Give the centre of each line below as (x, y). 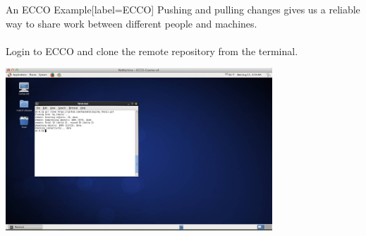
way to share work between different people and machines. (132, 23)
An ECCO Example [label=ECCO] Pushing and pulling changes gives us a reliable (183, 9)
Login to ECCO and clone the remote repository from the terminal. (152, 51)
